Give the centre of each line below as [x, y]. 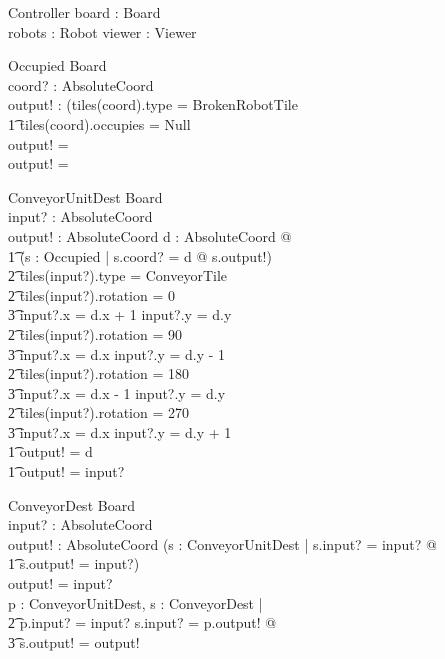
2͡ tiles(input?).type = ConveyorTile [118, 275]
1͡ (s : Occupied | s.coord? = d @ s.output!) [140, 255]
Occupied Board [57, 65]
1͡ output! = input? [66, 471]
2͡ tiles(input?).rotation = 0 [91, 294]
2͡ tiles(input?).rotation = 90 [95, 333]
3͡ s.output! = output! [74, 641]
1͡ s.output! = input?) [74, 563]
